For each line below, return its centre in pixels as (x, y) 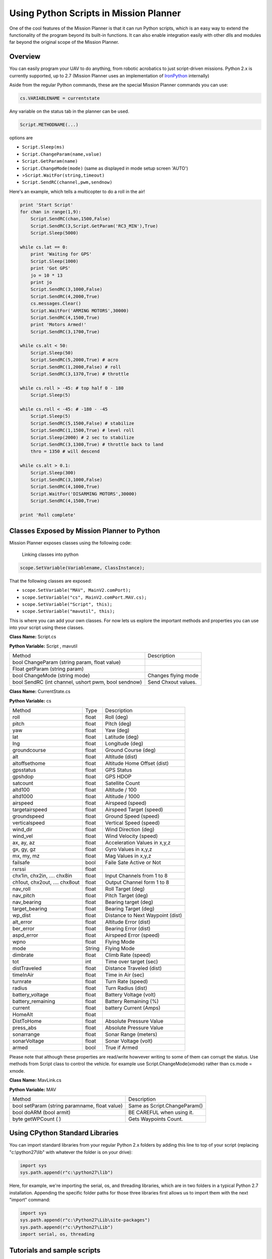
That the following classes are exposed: (51, 581)
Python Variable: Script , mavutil (43, 646)
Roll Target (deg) (125, 889)
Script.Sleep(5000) (55, 233)
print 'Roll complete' (48, 515)
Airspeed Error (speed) (132, 935)
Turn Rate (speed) (126, 982)
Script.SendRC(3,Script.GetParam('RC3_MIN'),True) (94, 226)
